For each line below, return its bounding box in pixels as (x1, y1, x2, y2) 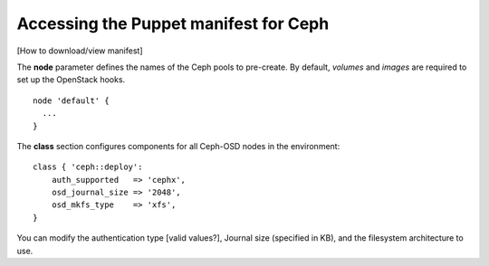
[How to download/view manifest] (16, 45, 144, 56)
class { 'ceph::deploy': (33, 162, 143, 172)
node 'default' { (33, 95, 110, 106)
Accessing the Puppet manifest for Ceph (16, 14, 330, 33)
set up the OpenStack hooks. (16, 74, 126, 85)
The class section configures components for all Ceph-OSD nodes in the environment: (16, 140, 340, 151)
